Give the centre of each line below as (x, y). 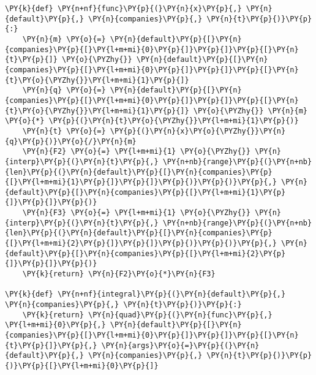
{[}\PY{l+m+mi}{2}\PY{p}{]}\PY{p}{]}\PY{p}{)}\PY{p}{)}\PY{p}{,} (141, 244)
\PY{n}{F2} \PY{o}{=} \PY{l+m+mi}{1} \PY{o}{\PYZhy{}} (136, 152)
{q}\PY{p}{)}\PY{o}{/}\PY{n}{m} (71, 141)
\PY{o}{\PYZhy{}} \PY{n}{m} (250, 111)
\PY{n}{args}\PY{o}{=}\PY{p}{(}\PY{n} (180, 345)
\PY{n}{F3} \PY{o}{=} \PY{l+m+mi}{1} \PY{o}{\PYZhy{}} (136, 213)
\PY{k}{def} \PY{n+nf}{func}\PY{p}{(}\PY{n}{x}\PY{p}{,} (123, 9)
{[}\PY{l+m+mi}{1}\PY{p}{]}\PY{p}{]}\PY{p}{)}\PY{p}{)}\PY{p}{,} (141, 182)
